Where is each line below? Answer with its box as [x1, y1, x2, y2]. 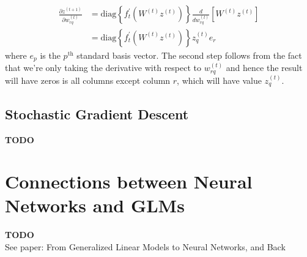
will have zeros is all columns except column [5, 73, 171, 86]
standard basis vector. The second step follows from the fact [76, 48, 302, 61]
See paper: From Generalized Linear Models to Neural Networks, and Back [5, 240, 286, 253]
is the [40, 48, 61, 61]
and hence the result [226, 61, 303, 74]
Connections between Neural [5, 169, 253, 194]
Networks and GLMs [5, 193, 185, 218]
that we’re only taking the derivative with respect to [5, 61, 202, 74]
